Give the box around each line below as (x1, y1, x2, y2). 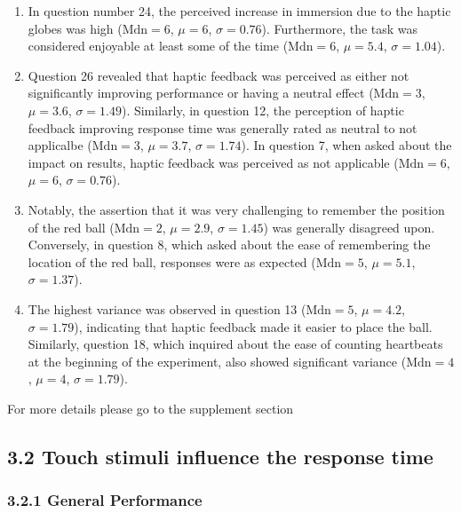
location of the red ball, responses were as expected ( (28, 252, 316, 271)
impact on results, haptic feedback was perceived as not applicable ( (28, 153, 399, 171)
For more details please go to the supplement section (7, 399, 294, 417)
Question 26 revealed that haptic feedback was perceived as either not (28, 66, 409, 84)
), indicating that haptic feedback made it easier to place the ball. (74, 317, 433, 335)
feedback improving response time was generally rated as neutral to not (28, 118, 417, 137)
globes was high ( (28, 19, 123, 37)
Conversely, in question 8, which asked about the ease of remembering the (28, 235, 431, 254)
